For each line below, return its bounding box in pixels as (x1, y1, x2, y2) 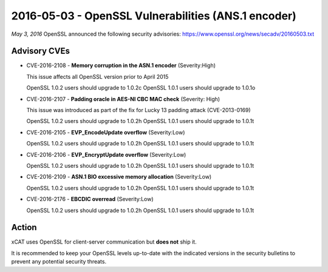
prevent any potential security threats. (11, 258, 106, 265)
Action (11, 222, 37, 233)
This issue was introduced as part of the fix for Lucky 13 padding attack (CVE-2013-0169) (26, 107, 251, 114)
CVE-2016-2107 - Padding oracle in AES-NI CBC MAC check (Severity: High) (26, 95, 220, 102)
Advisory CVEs (11, 46, 70, 56)
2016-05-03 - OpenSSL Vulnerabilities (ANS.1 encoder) (11, 9, 297, 22)
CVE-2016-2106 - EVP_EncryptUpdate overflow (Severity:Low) (26, 151, 186, 158)
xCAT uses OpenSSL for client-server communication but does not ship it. (11, 238, 197, 245)
